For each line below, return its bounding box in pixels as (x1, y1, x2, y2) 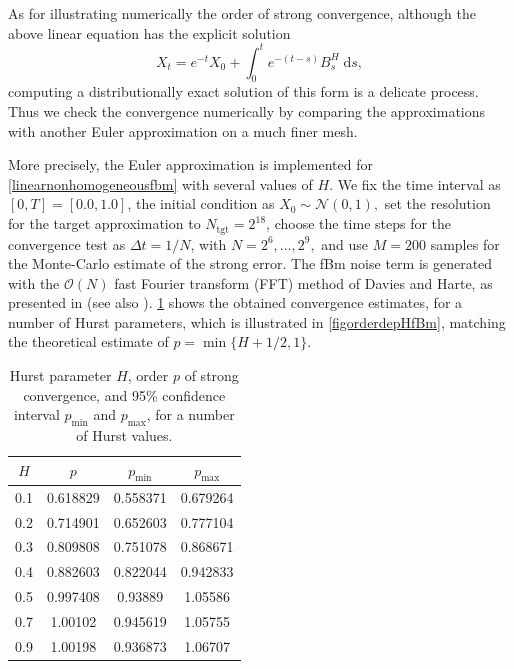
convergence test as (8, 233, 126, 254)
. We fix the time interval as (329, 173, 501, 194)
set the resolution (384, 193, 491, 214)
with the (8, 272, 60, 293)
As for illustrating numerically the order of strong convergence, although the (8, 3, 476, 23)
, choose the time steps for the (266, 213, 452, 234)
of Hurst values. (76, 425, 173, 446)
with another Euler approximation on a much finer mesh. (8, 120, 358, 141)
